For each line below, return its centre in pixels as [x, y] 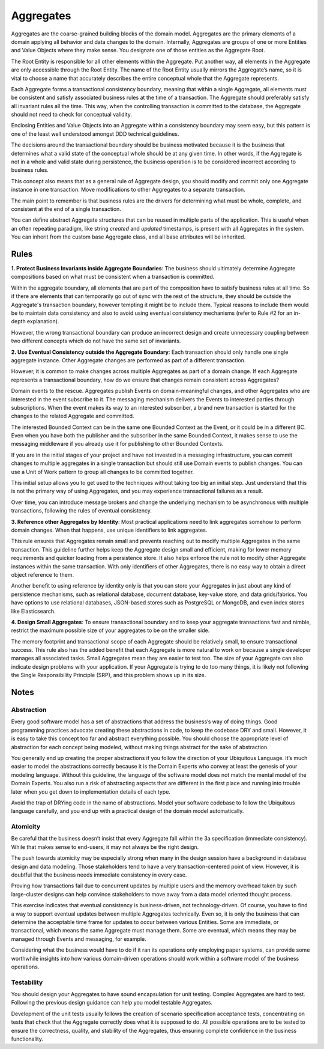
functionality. [27, 1039]
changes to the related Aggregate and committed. [73, 416]
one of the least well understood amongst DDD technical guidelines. [95, 134]
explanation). [43, 321]
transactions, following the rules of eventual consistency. [82, 511]
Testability [27, 982]
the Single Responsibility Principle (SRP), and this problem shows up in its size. [109, 675]
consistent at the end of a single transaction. [66, 209]
